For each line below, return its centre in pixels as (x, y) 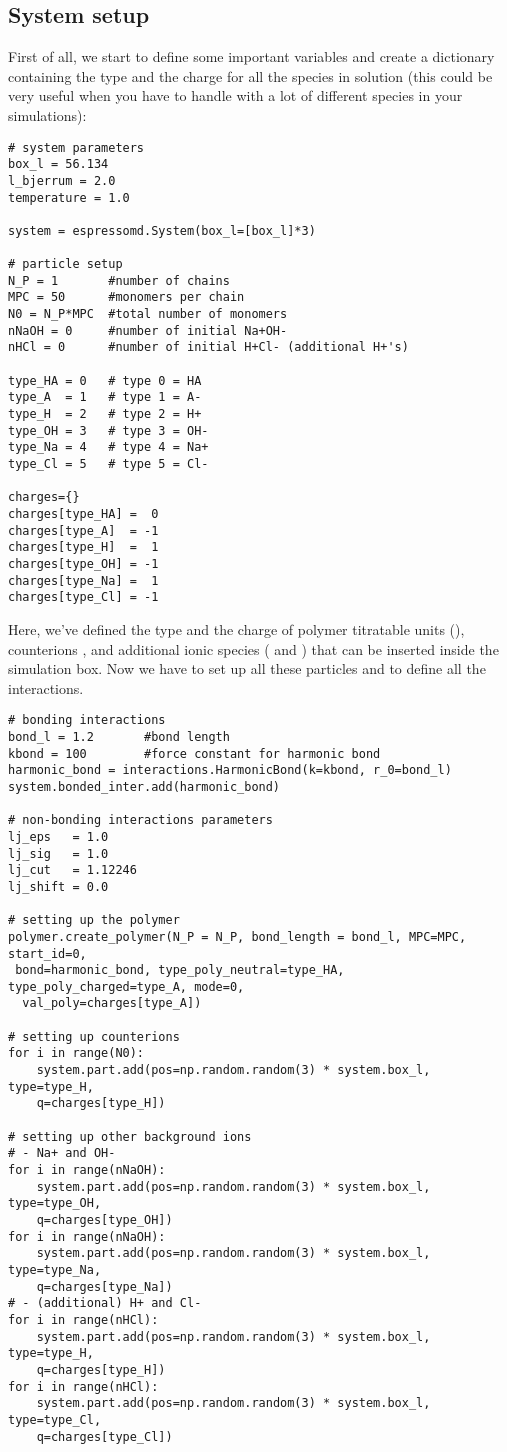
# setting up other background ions (130, 1136)
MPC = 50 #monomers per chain (126, 297)
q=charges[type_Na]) (104, 1286)
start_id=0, (47, 953)
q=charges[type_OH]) (104, 1220)
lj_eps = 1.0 (58, 836)
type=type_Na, (55, 1269)
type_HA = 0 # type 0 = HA (105, 380)
